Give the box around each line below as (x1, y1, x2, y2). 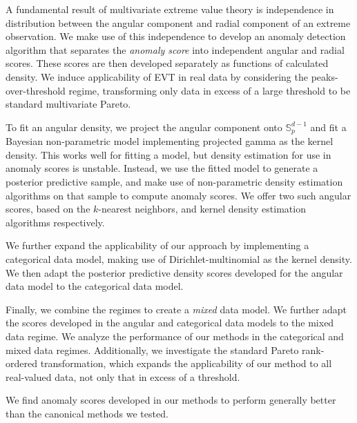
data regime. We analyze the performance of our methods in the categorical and (6, 328, 344, 343)
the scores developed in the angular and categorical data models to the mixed (6, 315, 334, 330)
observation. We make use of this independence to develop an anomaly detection (6, 29, 346, 43)
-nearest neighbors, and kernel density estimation (98, 201, 306, 216)
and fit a (310, 119, 347, 134)
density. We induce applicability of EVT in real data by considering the (6, 69, 308, 83)
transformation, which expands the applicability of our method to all (40, 356, 332, 371)
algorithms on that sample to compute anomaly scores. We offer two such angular (6, 188, 351, 202)
